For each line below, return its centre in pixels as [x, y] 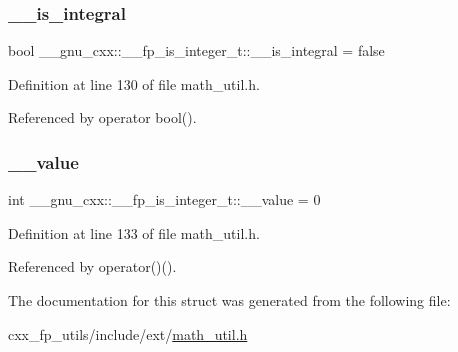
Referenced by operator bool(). [102, 117]
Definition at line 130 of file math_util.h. [134, 83]
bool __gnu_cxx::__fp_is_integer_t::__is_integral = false [196, 50]
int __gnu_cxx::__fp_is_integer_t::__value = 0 [164, 199]
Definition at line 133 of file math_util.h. [134, 232]
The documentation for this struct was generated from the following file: [229, 300]
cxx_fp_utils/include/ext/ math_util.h [128, 333]
